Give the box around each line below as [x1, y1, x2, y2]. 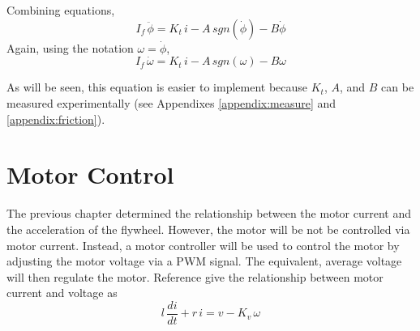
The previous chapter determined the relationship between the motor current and [6, 205, 411, 222]
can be [381, 79, 414, 95]
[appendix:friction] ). [6, 110, 105, 127]
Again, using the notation [6, 39, 134, 56]
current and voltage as [6, 284, 118, 301]
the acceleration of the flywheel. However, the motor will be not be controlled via [6, 220, 410, 237]
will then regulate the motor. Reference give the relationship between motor [6, 268, 384, 285]
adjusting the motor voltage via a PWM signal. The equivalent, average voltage [6, 252, 402, 269]
